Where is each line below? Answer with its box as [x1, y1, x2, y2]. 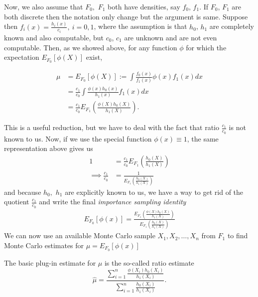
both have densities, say [108, 1, 180, 11]
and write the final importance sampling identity [39, 196, 186, 207]
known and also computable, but [4, 32, 104, 42]
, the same [187, 133, 219, 144]
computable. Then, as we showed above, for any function [4, 42, 177, 52]
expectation [4, 52, 39, 62]
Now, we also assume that [4, 1, 83, 11]
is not [229, 122, 246, 133]
